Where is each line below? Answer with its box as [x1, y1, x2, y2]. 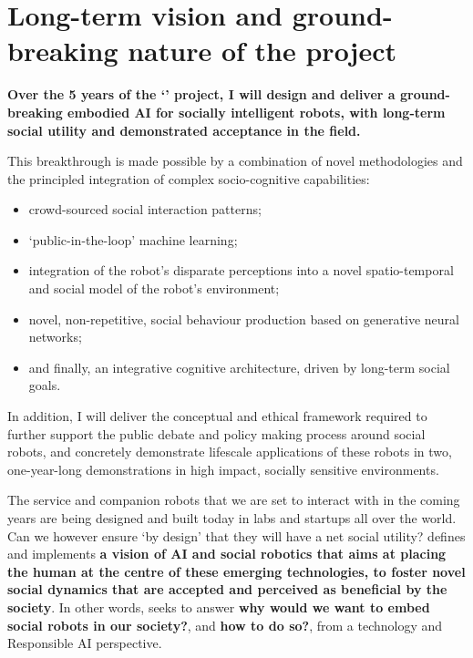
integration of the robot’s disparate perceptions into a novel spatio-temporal [28, 261, 454, 280]
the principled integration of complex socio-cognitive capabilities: [7, 169, 370, 188]
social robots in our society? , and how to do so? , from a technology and [7, 615, 443, 634]
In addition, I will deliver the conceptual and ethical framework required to [7, 406, 427, 426]
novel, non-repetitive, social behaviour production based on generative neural [28, 309, 459, 328]
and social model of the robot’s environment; [28, 279, 280, 298]
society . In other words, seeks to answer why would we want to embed [7, 597, 430, 616]
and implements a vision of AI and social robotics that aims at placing [7, 544, 447, 563]
